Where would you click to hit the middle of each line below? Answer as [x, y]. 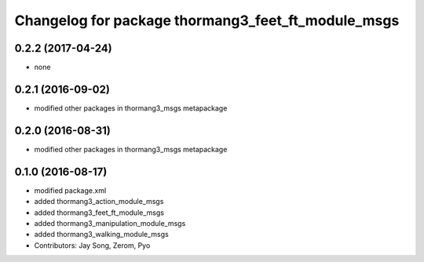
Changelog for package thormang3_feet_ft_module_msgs [207, 20]
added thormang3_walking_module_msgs [101, 235]
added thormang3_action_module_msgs [99, 202]
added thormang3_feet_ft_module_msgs [99, 213]
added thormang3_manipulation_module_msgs [110, 223]
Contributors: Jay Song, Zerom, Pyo [92, 245]
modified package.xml [70, 190]
